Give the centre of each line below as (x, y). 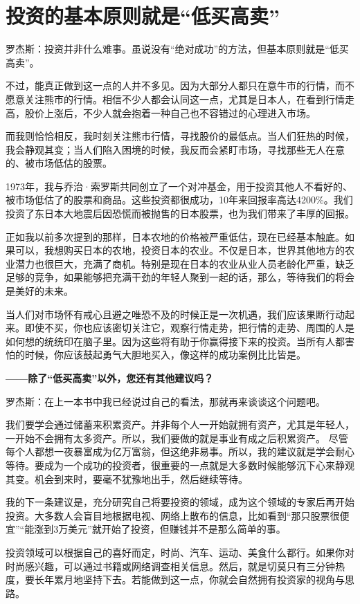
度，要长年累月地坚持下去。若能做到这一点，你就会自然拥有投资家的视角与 (175, 579)
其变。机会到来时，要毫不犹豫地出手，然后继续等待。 (127, 478)
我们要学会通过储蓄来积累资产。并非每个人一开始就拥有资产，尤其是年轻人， (180, 424)
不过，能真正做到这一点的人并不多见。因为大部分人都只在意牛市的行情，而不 (180, 85)
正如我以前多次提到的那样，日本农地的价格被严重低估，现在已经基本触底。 (175, 236)
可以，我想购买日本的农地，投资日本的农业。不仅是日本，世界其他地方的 (180, 250)
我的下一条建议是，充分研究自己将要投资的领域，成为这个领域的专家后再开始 (180, 502)
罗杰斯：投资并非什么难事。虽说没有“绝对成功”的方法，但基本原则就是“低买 (177, 49)
